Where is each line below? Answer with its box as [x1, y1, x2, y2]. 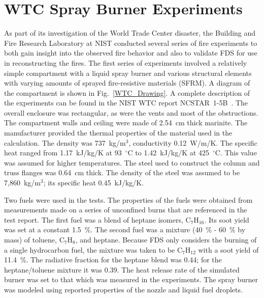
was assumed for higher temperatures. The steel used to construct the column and [4, 157, 260, 168]
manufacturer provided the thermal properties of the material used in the [4, 127, 233, 138]
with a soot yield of [198, 244, 259, 255]
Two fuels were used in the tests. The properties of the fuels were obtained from [4, 194, 253, 205]
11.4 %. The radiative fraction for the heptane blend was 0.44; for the [4, 254, 222, 265]
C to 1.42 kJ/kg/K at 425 [127, 147, 209, 158]
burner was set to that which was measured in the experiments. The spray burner [4, 274, 258, 285]
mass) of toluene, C [4, 234, 64, 245]
